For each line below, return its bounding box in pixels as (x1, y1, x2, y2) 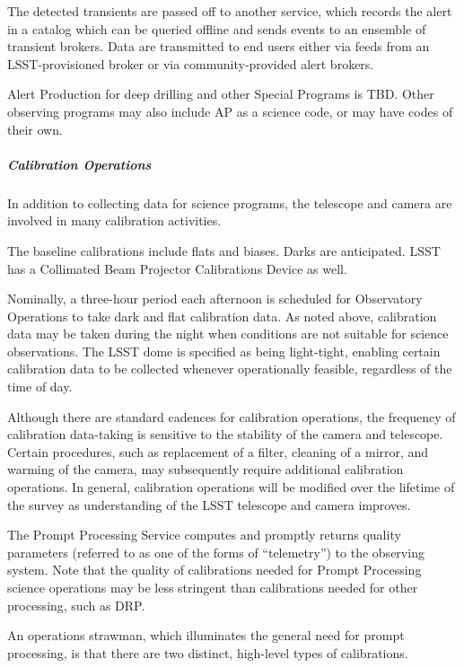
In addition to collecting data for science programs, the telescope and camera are (7, 193, 452, 212)
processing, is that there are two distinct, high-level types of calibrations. (7, 643, 408, 662)
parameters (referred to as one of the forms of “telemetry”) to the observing (7, 542, 425, 561)
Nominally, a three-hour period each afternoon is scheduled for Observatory (7, 289, 423, 308)
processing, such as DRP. (7, 595, 145, 614)
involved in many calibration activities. (7, 211, 222, 230)
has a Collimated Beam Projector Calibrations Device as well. (7, 259, 347, 277)
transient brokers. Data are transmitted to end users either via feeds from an (7, 37, 430, 56)
